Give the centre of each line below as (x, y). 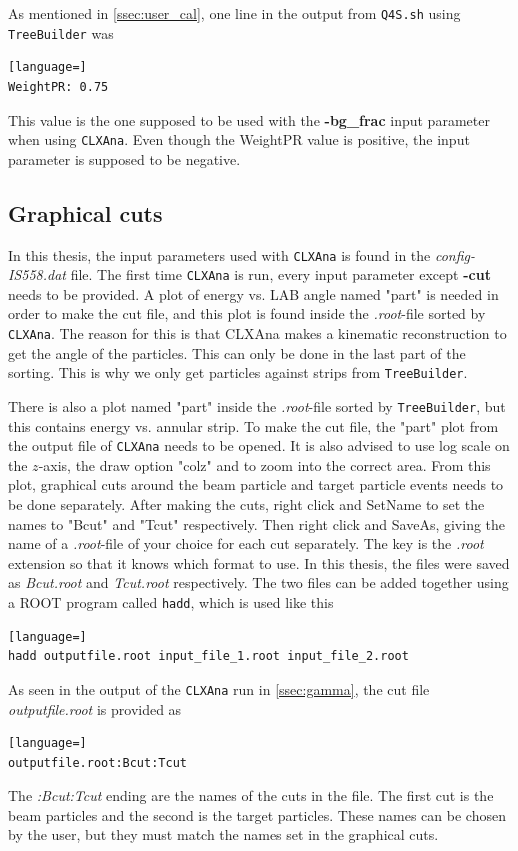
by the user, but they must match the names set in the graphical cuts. (223, 834)
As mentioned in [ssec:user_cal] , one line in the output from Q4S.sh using (234, 13)
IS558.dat (37, 274)
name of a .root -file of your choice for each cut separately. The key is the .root (246, 543)
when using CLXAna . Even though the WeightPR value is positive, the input (239, 139)
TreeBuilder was (61, 32)
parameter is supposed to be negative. (124, 158)
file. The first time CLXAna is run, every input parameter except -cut (280, 274)
